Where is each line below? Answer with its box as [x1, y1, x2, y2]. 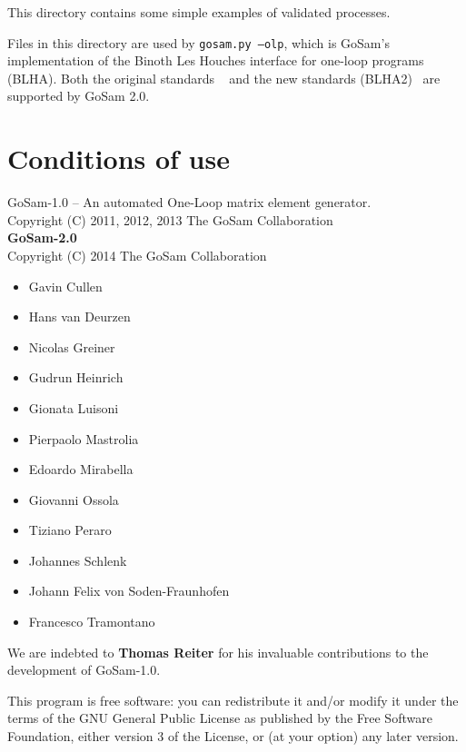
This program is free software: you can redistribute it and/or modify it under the [7, 690, 459, 709]
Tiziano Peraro [28, 520, 112, 539]
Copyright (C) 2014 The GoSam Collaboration [7, 245, 267, 264]
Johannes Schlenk [28, 550, 127, 569]
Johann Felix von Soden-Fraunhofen [28, 581, 230, 600]
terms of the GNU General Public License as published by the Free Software [7, 708, 432, 727]
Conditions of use [7, 140, 230, 177]
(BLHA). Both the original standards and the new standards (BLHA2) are [7, 68, 441, 87]
